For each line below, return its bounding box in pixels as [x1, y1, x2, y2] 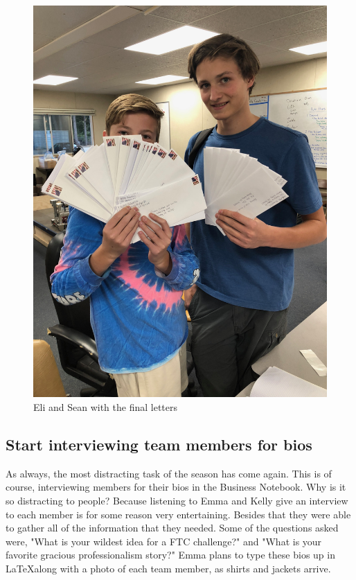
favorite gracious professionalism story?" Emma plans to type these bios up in [6, 547, 335, 562]
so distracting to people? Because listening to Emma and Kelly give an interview [6, 493, 348, 507]
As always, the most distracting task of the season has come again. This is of [6, 466, 332, 480]
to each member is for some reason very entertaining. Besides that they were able [6, 507, 351, 521]
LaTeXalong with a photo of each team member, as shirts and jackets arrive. [6, 561, 331, 575]
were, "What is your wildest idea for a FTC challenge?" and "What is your [6, 534, 322, 548]
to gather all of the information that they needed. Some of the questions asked [6, 520, 339, 535]
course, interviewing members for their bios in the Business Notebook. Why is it [6, 480, 346, 494]
